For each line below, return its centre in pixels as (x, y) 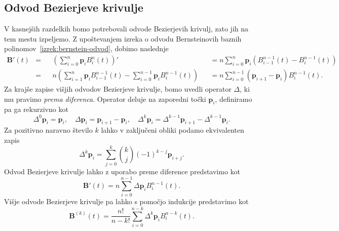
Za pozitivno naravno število (48, 130)
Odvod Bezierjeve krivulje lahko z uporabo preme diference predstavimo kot (122, 171)
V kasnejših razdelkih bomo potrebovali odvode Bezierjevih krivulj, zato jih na (126, 29)
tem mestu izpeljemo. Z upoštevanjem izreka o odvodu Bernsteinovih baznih (123, 38)
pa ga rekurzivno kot (36, 109)
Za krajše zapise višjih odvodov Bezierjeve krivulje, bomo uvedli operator (118, 89)
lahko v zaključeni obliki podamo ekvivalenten (173, 130)
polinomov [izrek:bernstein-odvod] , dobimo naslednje (86, 48)
